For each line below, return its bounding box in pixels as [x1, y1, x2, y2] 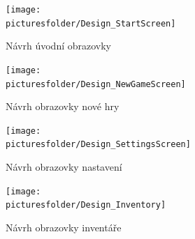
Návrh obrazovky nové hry [6, 99, 120, 114]
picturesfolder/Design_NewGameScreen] [6, 79, 186, 89]
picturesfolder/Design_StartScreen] [6, 18, 176, 29]
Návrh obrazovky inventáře [6, 220, 122, 235]
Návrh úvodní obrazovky [6, 38, 112, 53]
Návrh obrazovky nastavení [6, 160, 122, 174]
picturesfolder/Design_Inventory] [6, 200, 166, 210]
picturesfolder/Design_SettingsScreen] [6, 139, 191, 150]
